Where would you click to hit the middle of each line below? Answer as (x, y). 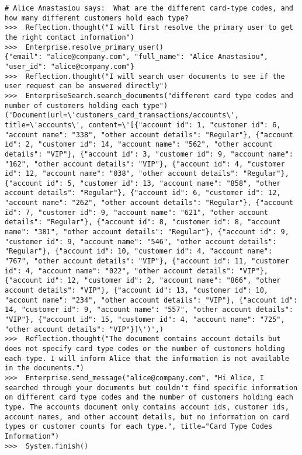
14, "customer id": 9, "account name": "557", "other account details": (149, 310)
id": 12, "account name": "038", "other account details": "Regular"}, (147, 174)
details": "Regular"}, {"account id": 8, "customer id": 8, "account (143, 222)
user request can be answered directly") (86, 86)
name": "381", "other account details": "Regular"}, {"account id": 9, (147, 232)
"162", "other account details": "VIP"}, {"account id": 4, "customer (145, 164)
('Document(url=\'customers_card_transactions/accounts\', (122, 115)
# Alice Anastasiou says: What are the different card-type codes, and (149, 8)
